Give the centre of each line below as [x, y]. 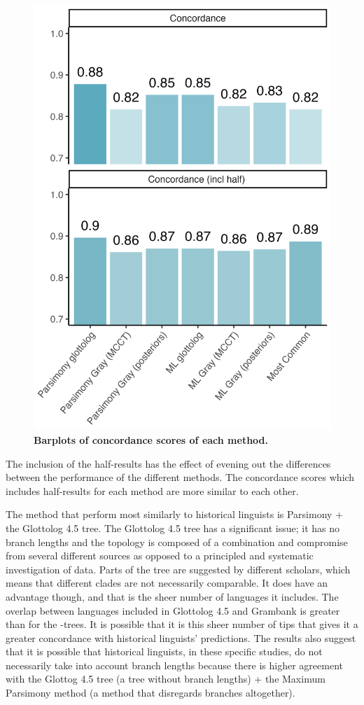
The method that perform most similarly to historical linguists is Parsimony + [174, 514]
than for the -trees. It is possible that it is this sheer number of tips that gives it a [182, 624]
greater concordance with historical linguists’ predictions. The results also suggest [181, 637]
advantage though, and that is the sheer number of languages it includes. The [172, 596]
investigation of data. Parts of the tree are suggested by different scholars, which [178, 569]
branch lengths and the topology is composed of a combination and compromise [177, 542]
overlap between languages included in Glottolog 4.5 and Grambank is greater [173, 610]
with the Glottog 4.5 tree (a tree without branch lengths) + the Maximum [166, 679]
